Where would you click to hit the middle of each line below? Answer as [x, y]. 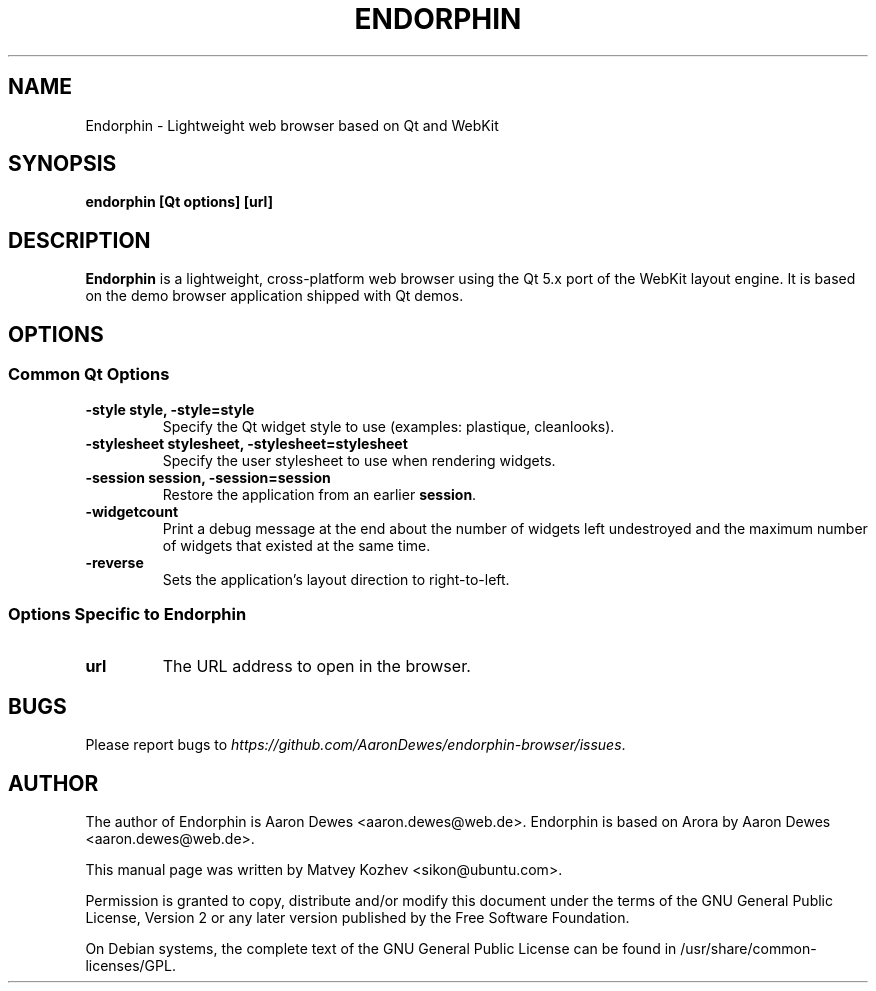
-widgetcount [132, 511]
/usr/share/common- [748, 948]
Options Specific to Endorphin [127, 613]
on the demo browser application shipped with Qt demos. [274, 296]
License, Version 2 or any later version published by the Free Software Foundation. [357, 917]
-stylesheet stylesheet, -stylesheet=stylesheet [246, 443]
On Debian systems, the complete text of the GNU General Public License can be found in [381, 948]
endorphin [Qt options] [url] [179, 202]
